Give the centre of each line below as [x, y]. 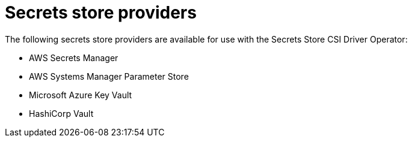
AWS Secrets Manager [74, 58]
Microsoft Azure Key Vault [81, 95]
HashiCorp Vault [61, 113]
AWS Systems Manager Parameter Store [109, 76]
